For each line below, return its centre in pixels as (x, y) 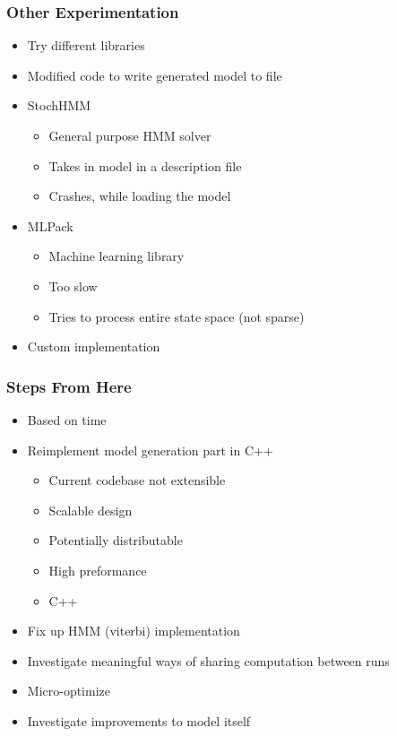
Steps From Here (69, 386)
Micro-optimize (69, 691)
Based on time (67, 419)
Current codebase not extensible (137, 480)
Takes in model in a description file (145, 165)
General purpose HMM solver (130, 135)
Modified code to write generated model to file (155, 75)
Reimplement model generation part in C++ (150, 450)
